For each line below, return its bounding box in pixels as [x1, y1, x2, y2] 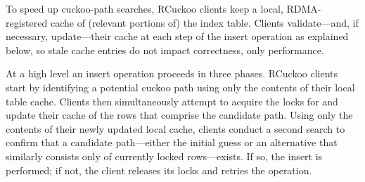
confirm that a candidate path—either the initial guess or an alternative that [6, 135, 338, 150]
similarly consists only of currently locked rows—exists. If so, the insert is [6, 148, 323, 163]
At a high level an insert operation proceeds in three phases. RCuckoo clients [6, 66, 338, 81]
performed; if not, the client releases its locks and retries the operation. [6, 162, 312, 177]
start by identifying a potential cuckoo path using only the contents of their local [6, 79, 355, 94]
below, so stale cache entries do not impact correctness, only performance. [6, 42, 324, 57]
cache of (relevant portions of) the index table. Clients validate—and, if [50, 15, 359, 30]
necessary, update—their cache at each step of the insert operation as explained [6, 29, 349, 44]
